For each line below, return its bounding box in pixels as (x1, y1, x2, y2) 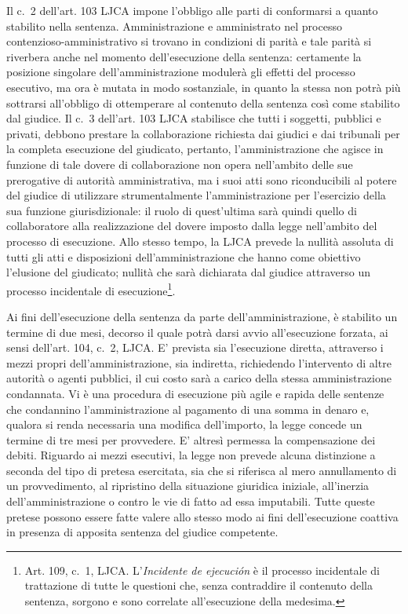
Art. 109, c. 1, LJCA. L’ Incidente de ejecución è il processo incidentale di (24, 561, 380, 578)
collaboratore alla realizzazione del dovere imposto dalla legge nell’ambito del (6, 217, 377, 234)
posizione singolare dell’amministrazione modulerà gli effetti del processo (6, 64, 355, 80)
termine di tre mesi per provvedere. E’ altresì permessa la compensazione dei (6, 431, 376, 448)
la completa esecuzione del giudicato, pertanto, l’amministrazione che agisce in (6, 141, 384, 157)
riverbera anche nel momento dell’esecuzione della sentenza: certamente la (6, 48, 362, 64)
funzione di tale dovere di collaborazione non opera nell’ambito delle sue (6, 155, 353, 172)
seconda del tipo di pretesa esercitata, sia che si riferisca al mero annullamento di (6, 462, 397, 478)
